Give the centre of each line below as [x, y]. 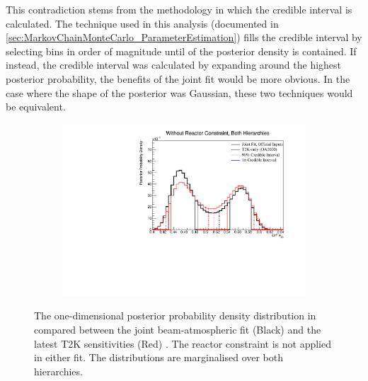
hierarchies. [58, 371]
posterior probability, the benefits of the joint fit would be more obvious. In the [178, 78]
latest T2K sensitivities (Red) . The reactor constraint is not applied [183, 343]
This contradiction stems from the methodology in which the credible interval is [179, 9]
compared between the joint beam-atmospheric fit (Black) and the [178, 330]
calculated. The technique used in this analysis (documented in [142, 23]
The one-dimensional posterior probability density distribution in [175, 315]
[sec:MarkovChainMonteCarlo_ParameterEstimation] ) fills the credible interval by [184, 37]
